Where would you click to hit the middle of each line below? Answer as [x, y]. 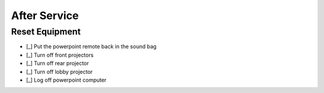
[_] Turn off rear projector [58, 63]
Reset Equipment [46, 32]
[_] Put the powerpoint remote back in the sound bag [91, 46]
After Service [45, 15]
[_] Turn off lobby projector [59, 72]
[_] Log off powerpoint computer [66, 80]
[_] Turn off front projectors [60, 55]
